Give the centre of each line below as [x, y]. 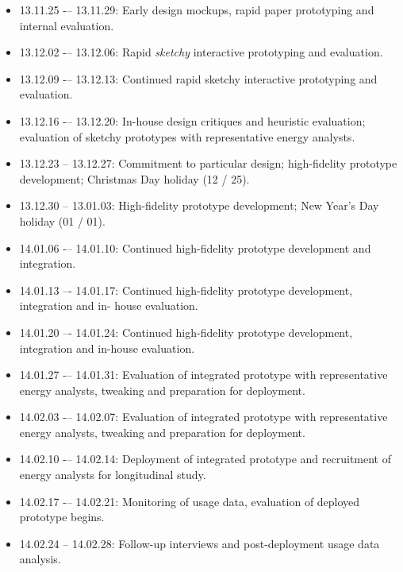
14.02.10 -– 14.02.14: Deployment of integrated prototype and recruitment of [205, 459]
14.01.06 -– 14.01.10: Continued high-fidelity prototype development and [195, 247]
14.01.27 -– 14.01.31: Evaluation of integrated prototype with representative [203, 375]
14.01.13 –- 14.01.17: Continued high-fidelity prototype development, [186, 290]
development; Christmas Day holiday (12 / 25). [134, 178]
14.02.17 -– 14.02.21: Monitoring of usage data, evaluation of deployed [190, 501]
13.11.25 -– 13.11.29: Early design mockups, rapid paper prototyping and [197, 10]
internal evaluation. [67, 25]
